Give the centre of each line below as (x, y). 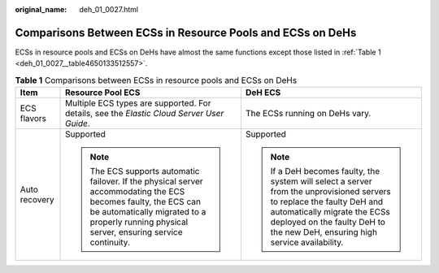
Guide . (78, 123)
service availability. (307, 242)
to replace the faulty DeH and (327, 201)
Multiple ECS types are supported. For (138, 103)
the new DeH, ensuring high (324, 232)
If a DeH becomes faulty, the (325, 171)
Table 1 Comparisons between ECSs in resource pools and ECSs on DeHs (156, 80)
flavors (33, 119)
